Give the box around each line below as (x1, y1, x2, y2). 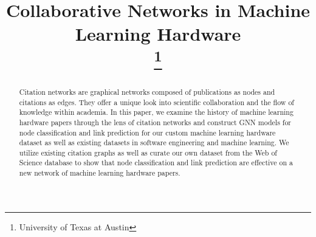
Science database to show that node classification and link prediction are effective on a (19, 157, 293, 168)
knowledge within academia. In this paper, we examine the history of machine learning (19, 107, 294, 117)
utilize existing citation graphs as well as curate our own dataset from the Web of (19, 147, 278, 157)
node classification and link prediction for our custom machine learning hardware (19, 127, 276, 137)
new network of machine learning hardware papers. (19, 168, 180, 178)
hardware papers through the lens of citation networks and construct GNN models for (19, 117, 292, 127)
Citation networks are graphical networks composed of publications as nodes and (19, 86, 275, 97)
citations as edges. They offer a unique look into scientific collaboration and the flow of (19, 97, 294, 107)
